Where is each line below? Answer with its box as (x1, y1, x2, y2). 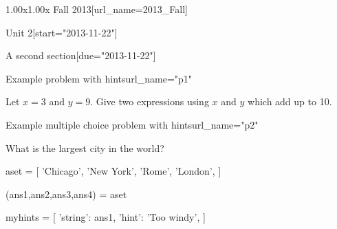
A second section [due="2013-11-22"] (6, 48, 156, 63)
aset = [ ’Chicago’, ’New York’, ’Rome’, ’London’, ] (6, 164, 221, 178)
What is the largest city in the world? (6, 140, 164, 155)
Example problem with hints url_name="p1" (6, 71, 193, 85)
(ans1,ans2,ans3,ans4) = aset (6, 186, 127, 201)
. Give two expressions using (90, 94, 209, 109)
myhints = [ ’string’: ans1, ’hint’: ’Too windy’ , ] (6, 210, 206, 224)
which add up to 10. (248, 94, 332, 109)
